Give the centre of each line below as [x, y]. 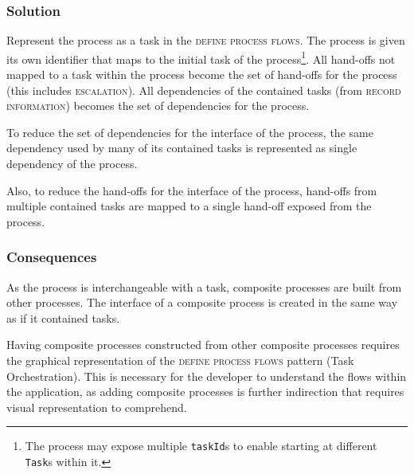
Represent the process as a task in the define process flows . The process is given [206, 40]
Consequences [52, 257]
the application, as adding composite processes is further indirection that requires [205, 392]
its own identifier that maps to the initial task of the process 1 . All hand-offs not [201, 57]
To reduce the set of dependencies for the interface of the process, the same [190, 132]
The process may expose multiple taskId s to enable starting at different [201, 446]
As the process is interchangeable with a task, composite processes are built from [204, 286]
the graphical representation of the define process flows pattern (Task [180, 360]
